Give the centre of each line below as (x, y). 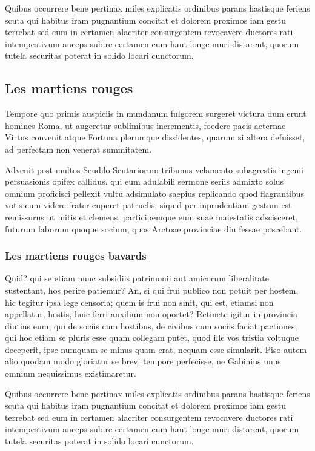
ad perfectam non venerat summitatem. (78, 149)
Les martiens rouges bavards (76, 256)
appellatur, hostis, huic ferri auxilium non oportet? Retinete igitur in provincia (151, 314)
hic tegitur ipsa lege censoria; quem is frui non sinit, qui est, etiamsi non (139, 302)
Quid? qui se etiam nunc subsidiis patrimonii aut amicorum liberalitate (137, 278)
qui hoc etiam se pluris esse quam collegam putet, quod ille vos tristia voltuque (152, 337)
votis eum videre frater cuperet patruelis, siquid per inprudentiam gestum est (148, 205)
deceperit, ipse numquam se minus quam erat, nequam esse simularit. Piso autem (156, 349)
